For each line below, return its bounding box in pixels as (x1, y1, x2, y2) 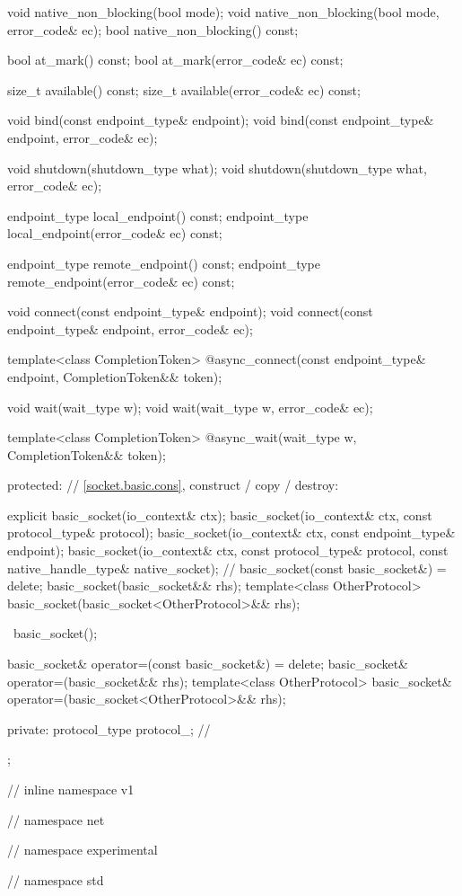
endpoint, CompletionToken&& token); (7, 367, 222, 386)
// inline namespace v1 (7, 780, 135, 798)
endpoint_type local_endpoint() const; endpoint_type (7, 206, 309, 225)
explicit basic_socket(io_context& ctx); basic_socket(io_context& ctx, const (7, 505, 432, 524)
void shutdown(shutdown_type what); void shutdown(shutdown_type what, (7, 158, 427, 177)
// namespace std (7, 870, 104, 889)
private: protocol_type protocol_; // (7, 719, 211, 738)
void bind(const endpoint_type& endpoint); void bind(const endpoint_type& (7, 111, 434, 129)
